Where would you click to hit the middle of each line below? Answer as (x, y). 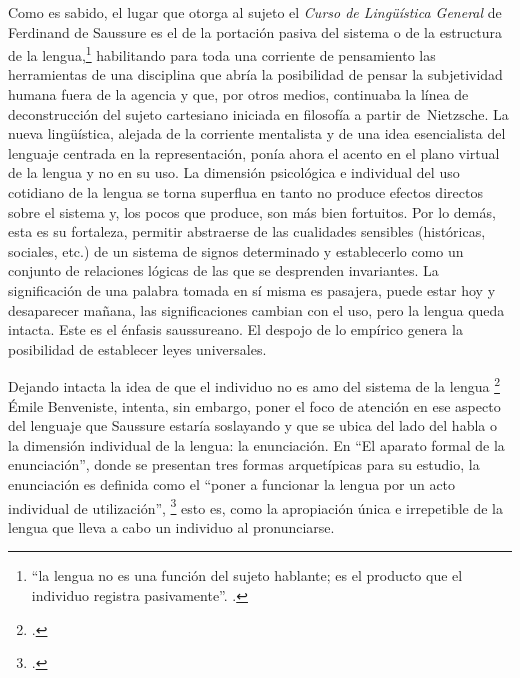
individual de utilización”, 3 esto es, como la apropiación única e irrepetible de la (255, 506)
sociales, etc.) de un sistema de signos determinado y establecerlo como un (236, 250)
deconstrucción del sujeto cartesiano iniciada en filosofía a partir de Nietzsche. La (258, 113)
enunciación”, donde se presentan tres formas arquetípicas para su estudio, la (244, 464)
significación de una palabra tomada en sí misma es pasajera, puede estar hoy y (252, 289)
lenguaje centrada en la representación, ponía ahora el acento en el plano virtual (254, 152)
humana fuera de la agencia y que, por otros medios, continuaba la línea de (238, 94)
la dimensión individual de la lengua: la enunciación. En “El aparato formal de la (256, 444)
